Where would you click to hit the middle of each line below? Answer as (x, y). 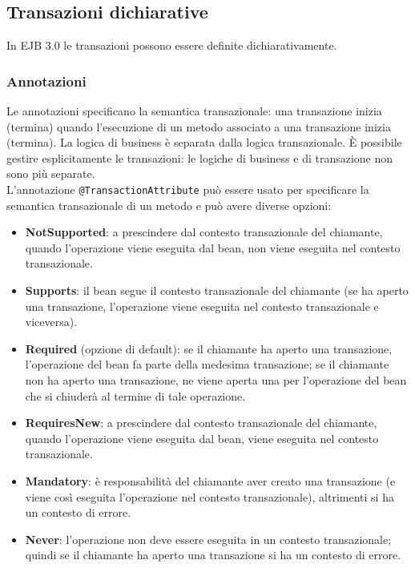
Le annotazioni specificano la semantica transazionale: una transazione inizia (194, 111)
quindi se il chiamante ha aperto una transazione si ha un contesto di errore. (213, 555)
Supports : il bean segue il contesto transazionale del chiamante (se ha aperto (217, 290)
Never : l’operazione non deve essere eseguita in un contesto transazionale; (208, 539)
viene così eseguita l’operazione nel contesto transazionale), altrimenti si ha (210, 496)
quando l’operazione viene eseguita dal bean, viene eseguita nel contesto (202, 438)
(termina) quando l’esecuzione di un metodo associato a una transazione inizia (199, 126)
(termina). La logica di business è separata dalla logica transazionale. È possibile (204, 142)
